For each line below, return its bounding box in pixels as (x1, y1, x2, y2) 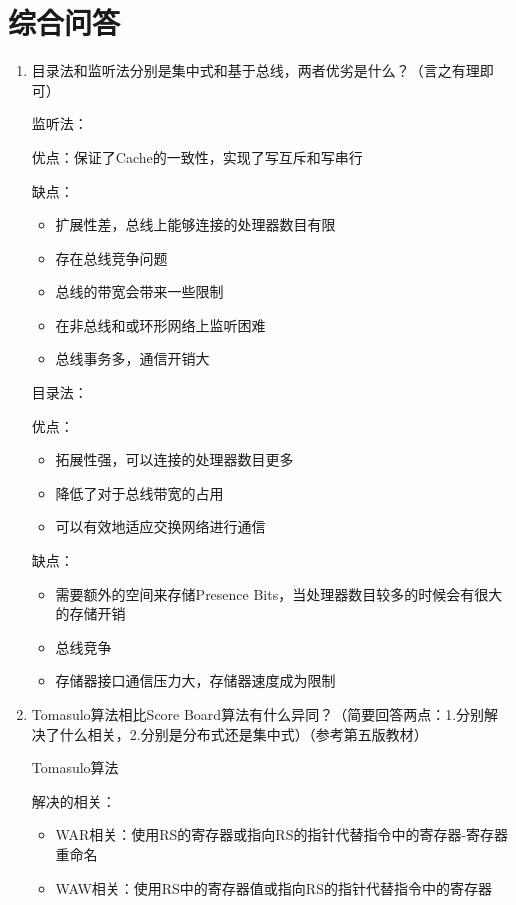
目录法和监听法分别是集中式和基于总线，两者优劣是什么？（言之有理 (31, 60, 480, 81)
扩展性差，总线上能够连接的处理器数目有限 (55, 214, 336, 235)
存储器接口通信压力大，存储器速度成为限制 (55, 670, 336, 691)
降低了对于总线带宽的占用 (55, 482, 224, 503)
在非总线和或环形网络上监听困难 (55, 314, 266, 335)
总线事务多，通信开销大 (55, 348, 210, 369)
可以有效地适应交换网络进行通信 (55, 516, 266, 537)
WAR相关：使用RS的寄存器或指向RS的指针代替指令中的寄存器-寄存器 (55, 824, 509, 845)
